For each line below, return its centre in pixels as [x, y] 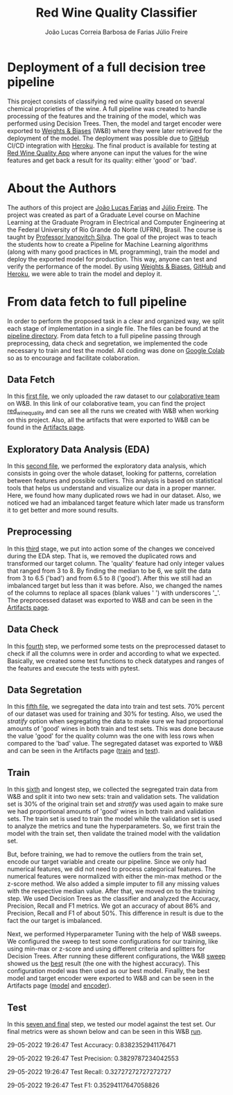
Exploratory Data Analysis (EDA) [79, 449]
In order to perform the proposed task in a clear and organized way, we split [116, 321]
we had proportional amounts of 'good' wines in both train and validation [111, 811]
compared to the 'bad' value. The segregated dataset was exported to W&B [115, 743]
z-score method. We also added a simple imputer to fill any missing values [113, 884]
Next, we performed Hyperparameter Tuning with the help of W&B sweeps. [114, 934]
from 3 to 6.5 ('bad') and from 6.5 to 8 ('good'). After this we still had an [110, 578]
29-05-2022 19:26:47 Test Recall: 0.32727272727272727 [89, 1072]
